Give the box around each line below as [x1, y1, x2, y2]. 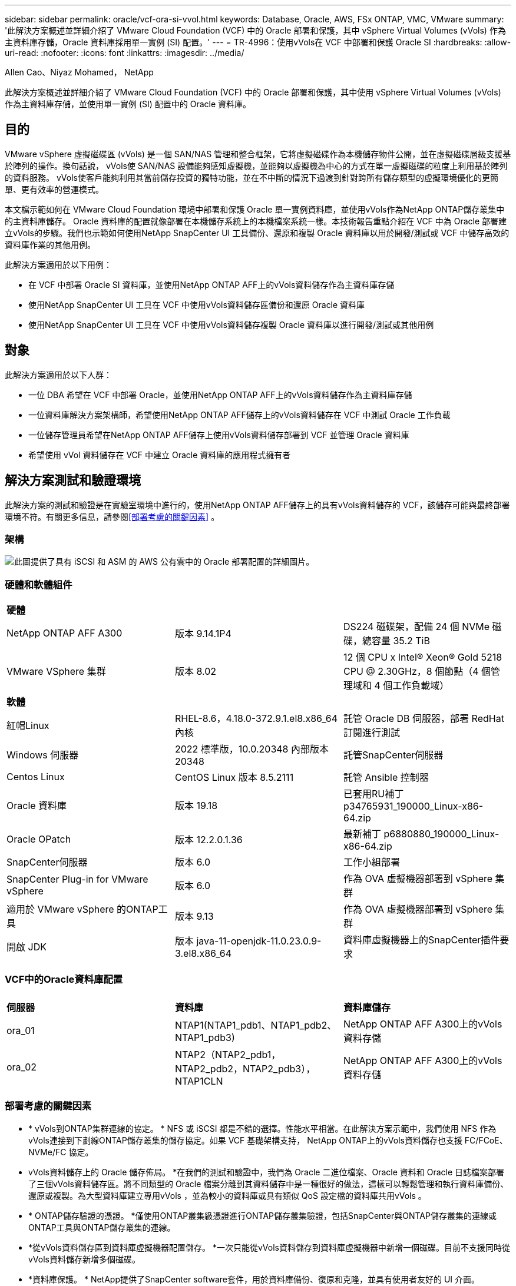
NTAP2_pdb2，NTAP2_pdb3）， [174, 1062, 316, 1075]
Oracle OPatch [6, 833, 71, 846]
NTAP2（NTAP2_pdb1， [174, 1048, 281, 1060]
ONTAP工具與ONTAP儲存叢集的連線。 [28, 1222, 176, 1232]
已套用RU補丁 [343, 788, 404, 800]
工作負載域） [392, 680, 449, 692]
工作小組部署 [343, 856, 400, 869]
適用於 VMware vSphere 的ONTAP [6, 903, 158, 916]
